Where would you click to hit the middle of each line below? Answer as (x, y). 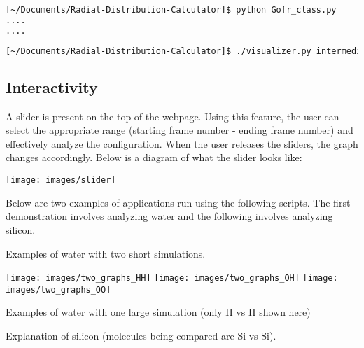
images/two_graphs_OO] (58, 290)
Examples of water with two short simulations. (106, 253)
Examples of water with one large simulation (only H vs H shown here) (158, 312)
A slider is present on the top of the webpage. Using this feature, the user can (173, 116)
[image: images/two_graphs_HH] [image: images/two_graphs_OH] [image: (172, 278)
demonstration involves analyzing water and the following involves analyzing (169, 216)
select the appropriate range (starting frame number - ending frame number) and (180, 130)
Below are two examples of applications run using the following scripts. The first (178, 202)
